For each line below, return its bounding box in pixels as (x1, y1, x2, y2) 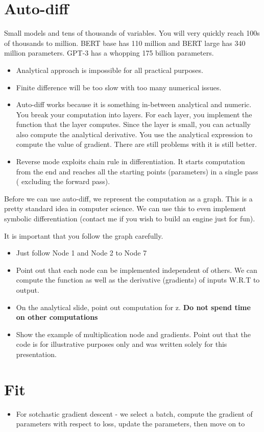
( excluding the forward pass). (16, 176, 110, 187)
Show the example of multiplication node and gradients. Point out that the (16, 328, 251, 339)
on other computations (16, 312, 98, 322)
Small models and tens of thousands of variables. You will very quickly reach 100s (4, 28, 260, 38)
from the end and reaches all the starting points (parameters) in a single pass (16, 166, 258, 176)
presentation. (16, 348, 57, 359)
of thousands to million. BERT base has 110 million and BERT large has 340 (4, 37, 246, 48)
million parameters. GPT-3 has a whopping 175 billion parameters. (4, 47, 214, 58)
